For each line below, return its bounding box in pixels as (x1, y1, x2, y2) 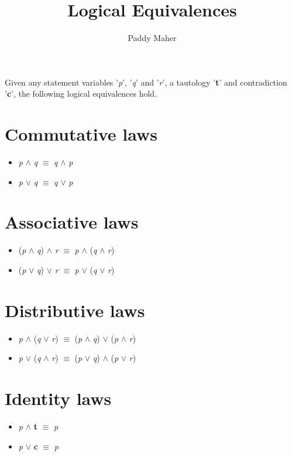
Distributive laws (5, 298, 145, 322)
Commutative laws (5, 122, 157, 146)
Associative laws (5, 210, 139, 234)
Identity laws (5, 386, 112, 410)
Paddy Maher (128, 32, 177, 44)
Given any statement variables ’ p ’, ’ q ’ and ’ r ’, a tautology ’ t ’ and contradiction (5, 76, 287, 88)
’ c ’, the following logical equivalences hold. (5, 87, 157, 100)
